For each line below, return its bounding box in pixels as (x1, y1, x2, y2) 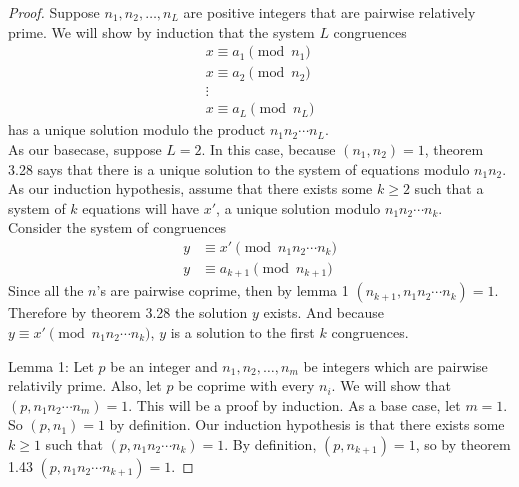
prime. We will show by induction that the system (8, 21, 315, 42)
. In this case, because (201, 138, 336, 159)
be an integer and (110, 355, 218, 376)
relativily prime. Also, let (8, 375, 162, 396)
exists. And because (263, 302, 384, 323)
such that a (414, 178, 484, 199)
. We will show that (331, 375, 452, 396)
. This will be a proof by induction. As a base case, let (128, 394, 461, 415)
